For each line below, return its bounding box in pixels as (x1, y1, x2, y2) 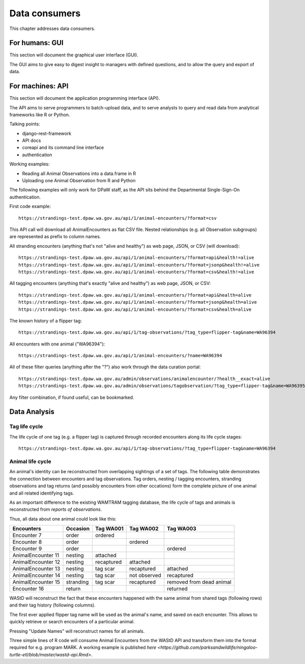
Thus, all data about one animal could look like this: (9, 515, 117, 522)
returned (167, 585, 188, 592)
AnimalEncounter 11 (12, 552, 59, 559)
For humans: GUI (9, 39, 64, 47)
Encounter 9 (12, 545, 42, 552)
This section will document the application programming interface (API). (9, 95, 160, 101)
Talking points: (9, 121, 40, 127)
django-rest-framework (22, 130, 72, 136)
